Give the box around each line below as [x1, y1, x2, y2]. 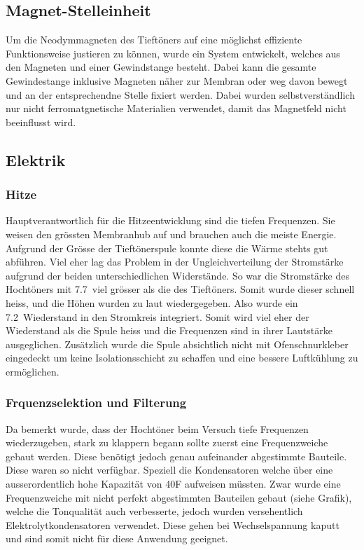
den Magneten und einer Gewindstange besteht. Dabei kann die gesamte [6, 60, 316, 74]
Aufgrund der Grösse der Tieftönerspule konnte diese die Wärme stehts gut [6, 240, 328, 255]
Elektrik [6, 149, 66, 170]
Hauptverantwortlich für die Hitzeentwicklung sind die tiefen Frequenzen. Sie [6, 213, 335, 228]
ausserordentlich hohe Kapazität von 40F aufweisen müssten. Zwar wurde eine [6, 476, 341, 491]
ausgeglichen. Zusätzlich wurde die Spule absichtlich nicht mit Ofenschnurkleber [6, 336, 349, 351]
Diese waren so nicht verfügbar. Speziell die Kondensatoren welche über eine [6, 462, 333, 477]
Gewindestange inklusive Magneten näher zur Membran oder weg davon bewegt [6, 73, 348, 88]
